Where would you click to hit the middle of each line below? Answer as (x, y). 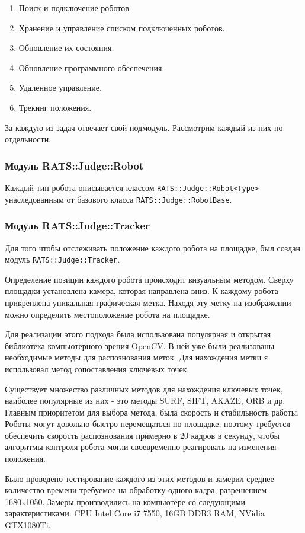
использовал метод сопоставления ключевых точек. (97, 368)
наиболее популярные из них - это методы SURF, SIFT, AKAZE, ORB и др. (145, 400)
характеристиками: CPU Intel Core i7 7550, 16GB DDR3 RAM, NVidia (135, 513)
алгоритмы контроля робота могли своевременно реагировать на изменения (141, 447)
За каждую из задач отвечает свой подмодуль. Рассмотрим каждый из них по (144, 127)
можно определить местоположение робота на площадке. (107, 314)
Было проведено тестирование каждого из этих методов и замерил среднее (139, 478)
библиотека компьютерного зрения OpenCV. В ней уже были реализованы (140, 345)
